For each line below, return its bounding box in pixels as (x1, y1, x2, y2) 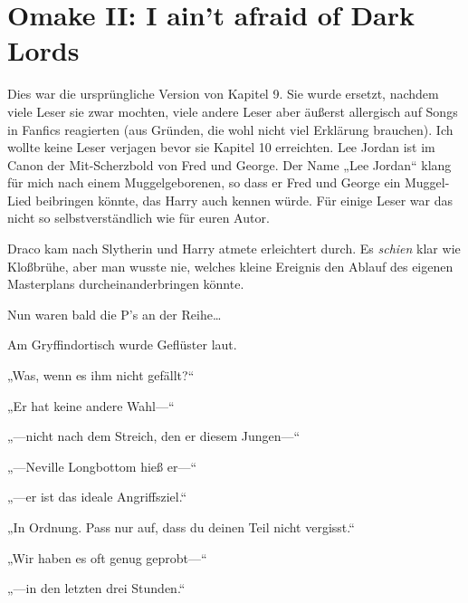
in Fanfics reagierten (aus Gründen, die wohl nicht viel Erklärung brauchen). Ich (7, 120, 454, 139)
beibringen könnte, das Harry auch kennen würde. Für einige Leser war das (35, 190, 453, 209)
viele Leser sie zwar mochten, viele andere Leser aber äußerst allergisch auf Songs (7, 101, 458, 120)
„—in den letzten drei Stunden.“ (7, 579, 186, 598)
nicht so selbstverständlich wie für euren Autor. (7, 208, 270, 227)
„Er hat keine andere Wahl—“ (7, 396, 175, 415)
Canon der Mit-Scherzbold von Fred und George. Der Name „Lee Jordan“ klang (7, 155, 452, 174)
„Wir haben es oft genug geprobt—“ (7, 548, 207, 567)
